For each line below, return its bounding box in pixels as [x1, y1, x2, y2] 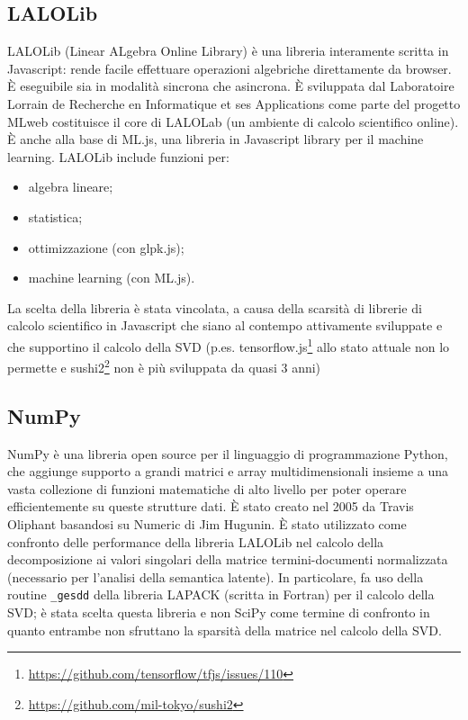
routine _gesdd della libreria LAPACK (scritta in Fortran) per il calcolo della [7, 585, 435, 604]
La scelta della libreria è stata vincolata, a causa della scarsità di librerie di [7, 298, 422, 317]
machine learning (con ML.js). [28, 268, 195, 287]
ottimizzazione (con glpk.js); [28, 238, 184, 256]
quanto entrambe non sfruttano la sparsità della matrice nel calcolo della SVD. [7, 620, 442, 639]
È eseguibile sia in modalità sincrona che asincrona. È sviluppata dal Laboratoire [7, 76, 454, 95]
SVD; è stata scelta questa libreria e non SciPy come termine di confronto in [7, 603, 430, 622]
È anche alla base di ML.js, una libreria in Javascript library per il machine [7, 130, 424, 148]
